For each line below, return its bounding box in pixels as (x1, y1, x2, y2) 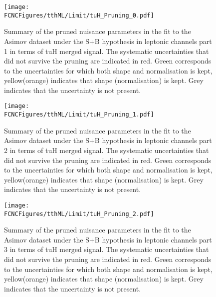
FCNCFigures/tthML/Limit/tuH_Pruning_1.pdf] (4, 111, 154, 118)
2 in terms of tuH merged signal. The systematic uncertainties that (4, 144, 209, 155)
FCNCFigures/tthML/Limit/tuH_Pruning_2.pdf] (4, 210, 154, 217)
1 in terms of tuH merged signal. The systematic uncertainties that (4, 45, 209, 56)
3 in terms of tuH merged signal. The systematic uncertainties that (4, 244, 209, 254)
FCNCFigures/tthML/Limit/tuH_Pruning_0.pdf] (4, 11, 154, 19)
